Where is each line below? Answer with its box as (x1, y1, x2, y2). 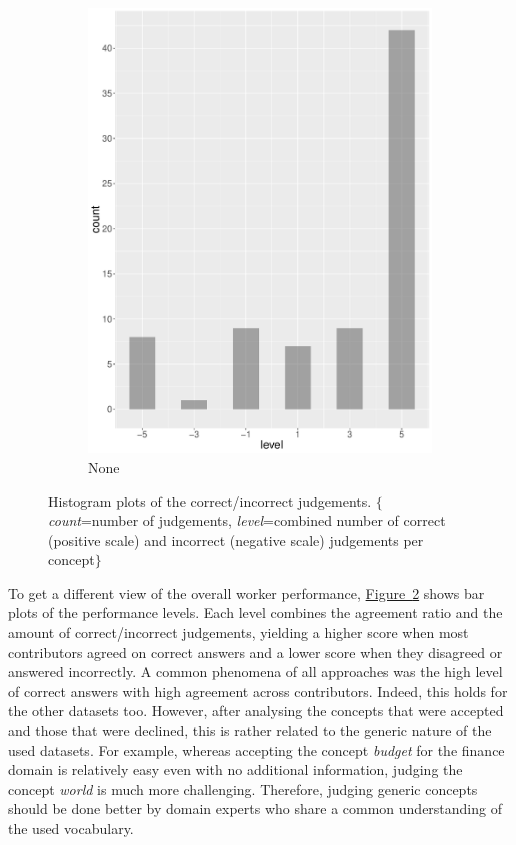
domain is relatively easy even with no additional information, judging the (8, 759, 463, 780)
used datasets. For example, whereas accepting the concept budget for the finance (8, 739, 505, 760)
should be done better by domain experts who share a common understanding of (8, 798, 502, 819)
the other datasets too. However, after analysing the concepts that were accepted (8, 700, 504, 721)
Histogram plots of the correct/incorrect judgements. (48, 490, 372, 511)
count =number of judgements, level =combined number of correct (48, 510, 446, 531)
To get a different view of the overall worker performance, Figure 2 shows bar (8, 582, 485, 603)
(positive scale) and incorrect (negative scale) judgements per (48, 529, 424, 550)
